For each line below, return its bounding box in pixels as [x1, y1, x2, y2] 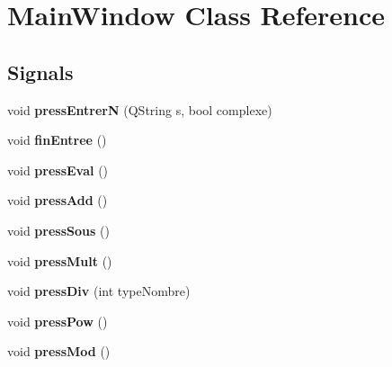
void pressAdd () [7, 191, 108, 210]
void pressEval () [7, 160, 109, 179]
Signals [7, 58, 74, 85]
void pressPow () [7, 311, 108, 330]
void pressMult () [7, 251, 112, 270]
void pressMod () [7, 342, 111, 361]
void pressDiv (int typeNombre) [7, 282, 191, 300]
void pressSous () [7, 220, 110, 239]
